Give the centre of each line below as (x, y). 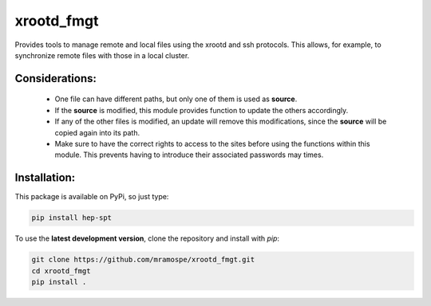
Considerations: (56, 78)
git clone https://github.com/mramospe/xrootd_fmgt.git (143, 260)
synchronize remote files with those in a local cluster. (102, 55)
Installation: (45, 178)
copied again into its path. (97, 132)
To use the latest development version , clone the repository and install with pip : (147, 238)
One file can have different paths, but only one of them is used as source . (176, 99)
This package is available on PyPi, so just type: (92, 197)
